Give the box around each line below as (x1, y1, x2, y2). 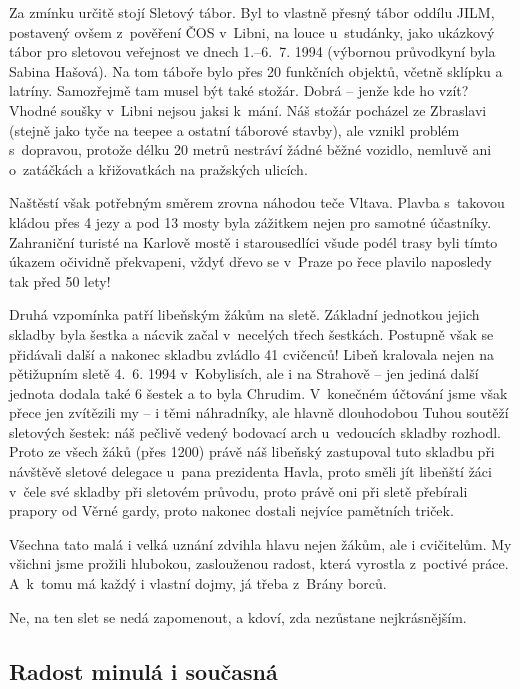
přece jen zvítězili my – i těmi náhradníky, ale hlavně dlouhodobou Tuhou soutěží (9, 402, 509, 423)
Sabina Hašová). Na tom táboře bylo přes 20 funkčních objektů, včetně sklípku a (9, 60, 503, 81)
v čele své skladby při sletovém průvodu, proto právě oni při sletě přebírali (9, 480, 468, 501)
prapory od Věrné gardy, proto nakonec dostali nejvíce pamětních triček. (9, 500, 454, 521)
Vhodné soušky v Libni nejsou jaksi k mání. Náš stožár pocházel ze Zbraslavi (9, 99, 487, 120)
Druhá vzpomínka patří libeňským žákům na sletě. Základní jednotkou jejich (9, 304, 480, 325)
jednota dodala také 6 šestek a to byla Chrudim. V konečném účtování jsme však (9, 382, 508, 403)
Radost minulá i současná (9, 655, 278, 686)
